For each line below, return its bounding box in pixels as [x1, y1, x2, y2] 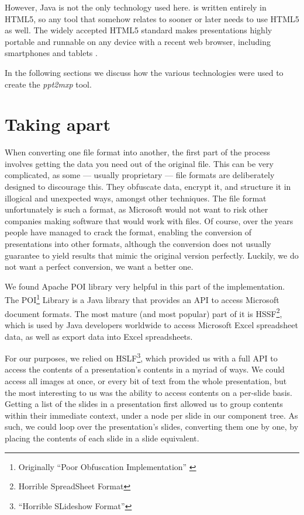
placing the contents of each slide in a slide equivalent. [5, 432, 199, 444]
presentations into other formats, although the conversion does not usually [5, 238, 271, 250]
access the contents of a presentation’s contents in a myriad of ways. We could [5, 363, 285, 375]
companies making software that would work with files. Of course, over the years [5, 214, 293, 227]
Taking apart [5, 112, 110, 136]
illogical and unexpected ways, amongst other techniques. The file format [5, 192, 267, 204]
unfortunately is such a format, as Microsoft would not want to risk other [5, 203, 268, 215]
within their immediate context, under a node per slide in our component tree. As [5, 409, 298, 421]
